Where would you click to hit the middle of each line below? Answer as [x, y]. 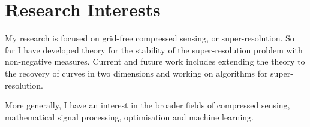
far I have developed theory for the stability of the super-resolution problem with [154, 49]
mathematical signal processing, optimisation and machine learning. [129, 117]
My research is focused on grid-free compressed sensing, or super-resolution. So [150, 38]
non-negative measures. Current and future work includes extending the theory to [155, 61]
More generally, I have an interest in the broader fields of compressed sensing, [148, 105]
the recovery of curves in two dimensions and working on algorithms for [136, 73]
